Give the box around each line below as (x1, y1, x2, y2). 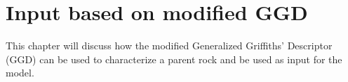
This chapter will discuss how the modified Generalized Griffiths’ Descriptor (6, 38, 333, 53)
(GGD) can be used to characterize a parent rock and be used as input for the (6, 51, 342, 66)
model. (6, 65, 34, 80)
